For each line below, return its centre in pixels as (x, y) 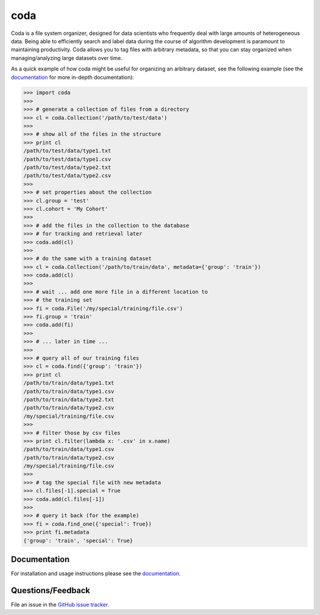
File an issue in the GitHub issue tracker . (60, 604)
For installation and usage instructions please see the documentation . (96, 574)
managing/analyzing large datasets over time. (67, 58)
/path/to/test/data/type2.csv (67, 176)
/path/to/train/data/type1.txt (69, 383)
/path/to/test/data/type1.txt (67, 151)
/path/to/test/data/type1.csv (67, 159)
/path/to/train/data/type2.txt (69, 399)
